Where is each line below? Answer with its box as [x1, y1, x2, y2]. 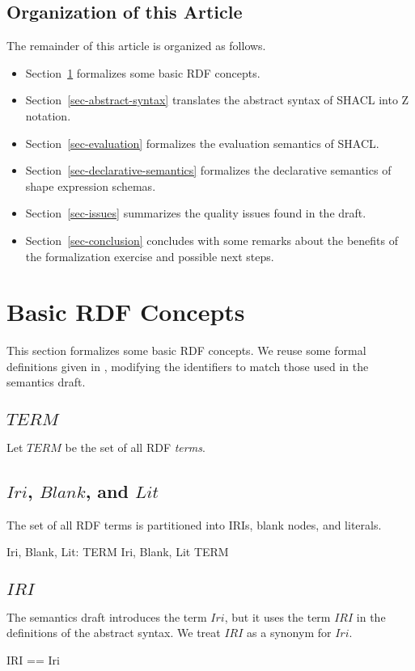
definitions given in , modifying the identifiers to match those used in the [6, 357, 369, 374]
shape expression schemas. [25, 177, 156, 194]
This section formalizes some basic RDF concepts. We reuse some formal [6, 342, 366, 359]
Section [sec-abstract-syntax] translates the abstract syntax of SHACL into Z [25, 91, 409, 108]
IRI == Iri [6, 651, 60, 668]
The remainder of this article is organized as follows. [6, 37, 266, 54]
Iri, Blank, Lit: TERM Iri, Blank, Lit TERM [6, 543, 229, 560]
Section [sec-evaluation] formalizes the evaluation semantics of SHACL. [25, 134, 379, 151]
